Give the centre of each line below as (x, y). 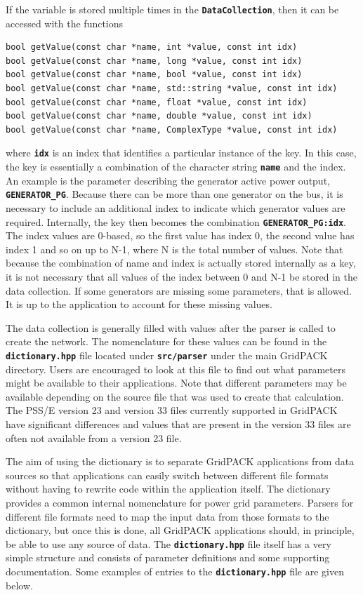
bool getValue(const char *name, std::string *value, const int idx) (172, 89)
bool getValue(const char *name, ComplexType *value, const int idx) (172, 129)
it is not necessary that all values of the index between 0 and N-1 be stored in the (181, 276)
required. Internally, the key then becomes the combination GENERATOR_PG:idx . (176, 221)
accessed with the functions (65, 23)
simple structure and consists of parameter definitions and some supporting (168, 557)
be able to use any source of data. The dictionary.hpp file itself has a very (169, 543)
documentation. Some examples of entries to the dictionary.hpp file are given (175, 571)
